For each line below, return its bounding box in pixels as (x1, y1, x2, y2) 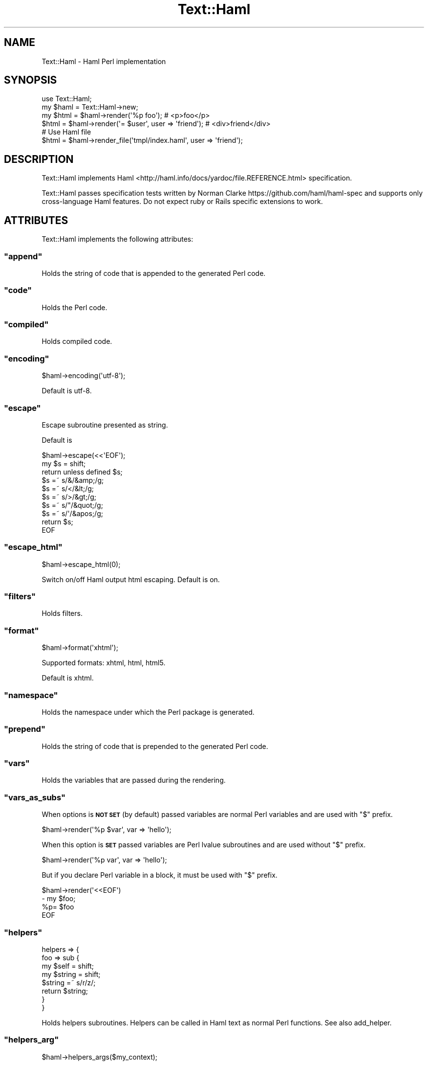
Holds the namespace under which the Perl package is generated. (42, 707, 255, 716)
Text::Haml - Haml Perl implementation (42, 57, 166, 66)
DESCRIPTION (4, 153, 74, 165)
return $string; (42, 986, 88, 995)
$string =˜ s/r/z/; (42, 978, 96, 987)
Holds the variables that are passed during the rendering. (42, 776, 226, 785)
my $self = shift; (42, 961, 94, 970)
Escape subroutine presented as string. (42, 420, 168, 429)
